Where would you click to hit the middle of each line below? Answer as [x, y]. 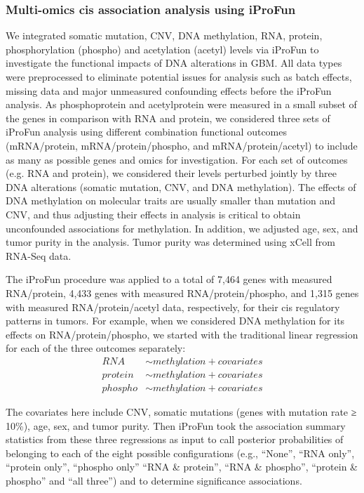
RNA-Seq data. [39, 255]
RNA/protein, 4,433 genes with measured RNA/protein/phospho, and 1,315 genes [182, 292]
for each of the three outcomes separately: [96, 348]
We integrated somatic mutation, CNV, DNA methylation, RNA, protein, [164, 35]
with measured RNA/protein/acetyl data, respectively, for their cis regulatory [173, 307]
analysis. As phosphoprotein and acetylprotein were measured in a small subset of [181, 104]
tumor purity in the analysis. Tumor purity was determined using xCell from [170, 242]
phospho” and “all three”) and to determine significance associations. [154, 480]
